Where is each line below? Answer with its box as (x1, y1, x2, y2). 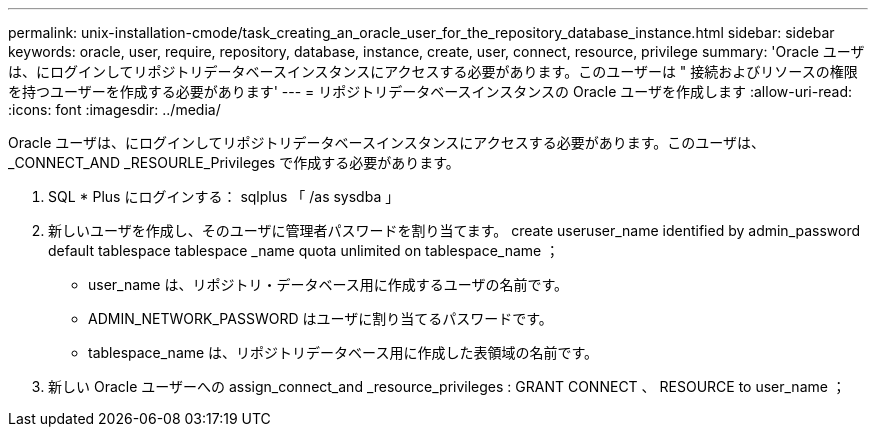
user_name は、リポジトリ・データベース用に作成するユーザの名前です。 (88, 276, 569, 293)
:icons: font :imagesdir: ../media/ (8, 101, 221, 118)
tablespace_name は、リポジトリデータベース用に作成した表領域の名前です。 (88, 344, 599, 361)
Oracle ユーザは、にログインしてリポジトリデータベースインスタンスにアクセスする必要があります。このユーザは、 (8, 134, 765, 151)
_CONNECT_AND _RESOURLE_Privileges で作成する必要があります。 (8, 154, 460, 171)
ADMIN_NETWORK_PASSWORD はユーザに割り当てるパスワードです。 (88, 310, 553, 327)
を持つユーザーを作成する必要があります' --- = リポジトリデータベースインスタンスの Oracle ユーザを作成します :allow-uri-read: (8, 83, 853, 100)
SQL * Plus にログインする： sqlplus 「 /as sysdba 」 (48, 188, 400, 205)
